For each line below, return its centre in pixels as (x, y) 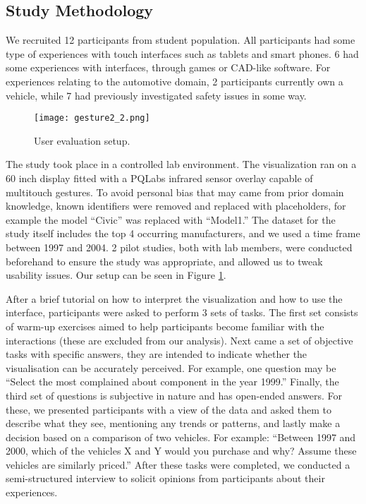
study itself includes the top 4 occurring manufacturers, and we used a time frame (183, 233)
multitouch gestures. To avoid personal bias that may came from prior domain (175, 192)
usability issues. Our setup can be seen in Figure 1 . (116, 275)
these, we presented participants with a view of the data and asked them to (169, 409)
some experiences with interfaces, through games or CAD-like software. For (168, 67)
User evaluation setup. (82, 140)
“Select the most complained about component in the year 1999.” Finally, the (172, 382)
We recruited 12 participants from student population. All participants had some (181, 40)
